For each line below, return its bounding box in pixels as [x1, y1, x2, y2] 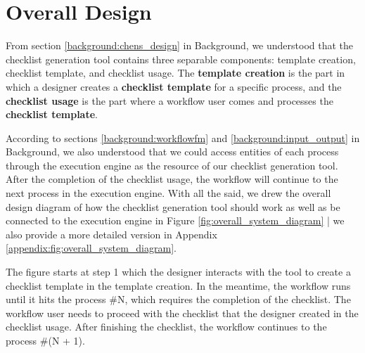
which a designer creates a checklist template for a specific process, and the [6, 79, 342, 94]
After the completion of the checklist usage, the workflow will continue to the [6, 172, 338, 186]
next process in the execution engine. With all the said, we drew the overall [6, 186, 331, 200]
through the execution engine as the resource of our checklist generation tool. [6, 158, 338, 172]
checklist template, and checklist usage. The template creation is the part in [6, 65, 345, 80]
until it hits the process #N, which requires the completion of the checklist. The [6, 292, 351, 307]
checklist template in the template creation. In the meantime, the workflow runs [6, 278, 351, 293]
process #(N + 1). [6, 333, 85, 347]
